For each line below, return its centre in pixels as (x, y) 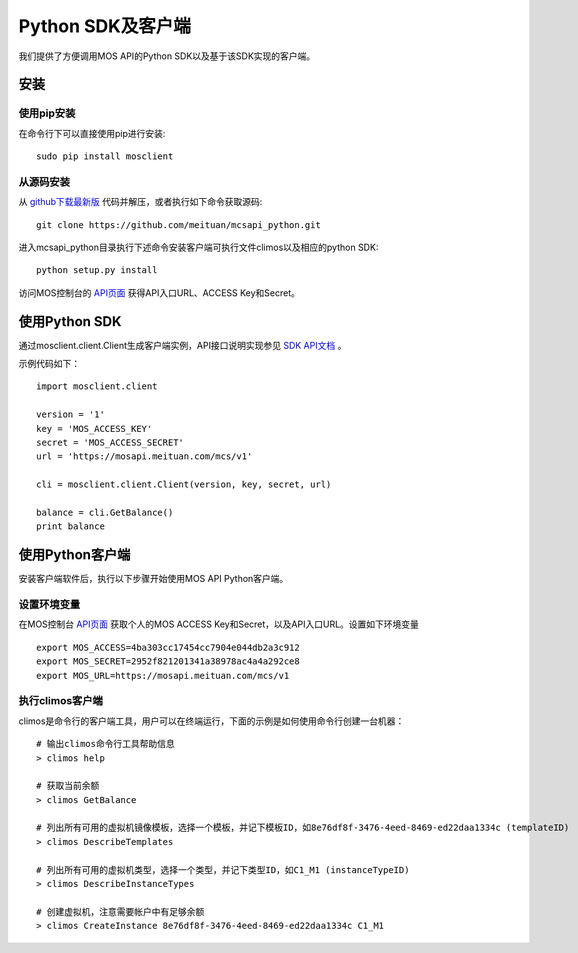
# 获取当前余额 (68, 786)
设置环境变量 (49, 605)
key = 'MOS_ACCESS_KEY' (94, 428)
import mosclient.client (97, 386)
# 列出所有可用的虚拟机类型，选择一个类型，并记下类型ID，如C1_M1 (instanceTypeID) (223, 869)
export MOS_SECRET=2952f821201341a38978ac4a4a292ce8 (168, 661)
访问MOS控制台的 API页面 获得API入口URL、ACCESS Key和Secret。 (159, 292)
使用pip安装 (47, 113)
